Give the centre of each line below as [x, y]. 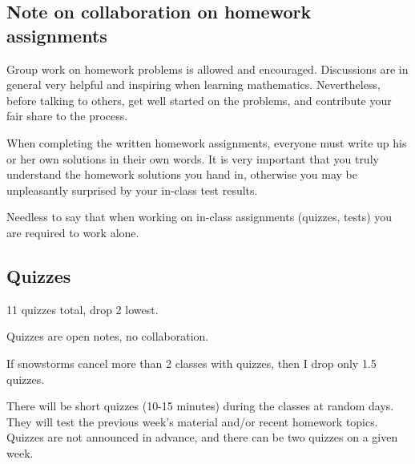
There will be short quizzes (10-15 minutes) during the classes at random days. [200, 406]
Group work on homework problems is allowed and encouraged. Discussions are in [207, 69]
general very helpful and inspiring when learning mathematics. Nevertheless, [193, 85]
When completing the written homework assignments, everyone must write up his [207, 142]
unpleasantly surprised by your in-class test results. [132, 190]
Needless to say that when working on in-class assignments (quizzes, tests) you [199, 217]
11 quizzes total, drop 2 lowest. [83, 309]
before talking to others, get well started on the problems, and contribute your [199, 100]
